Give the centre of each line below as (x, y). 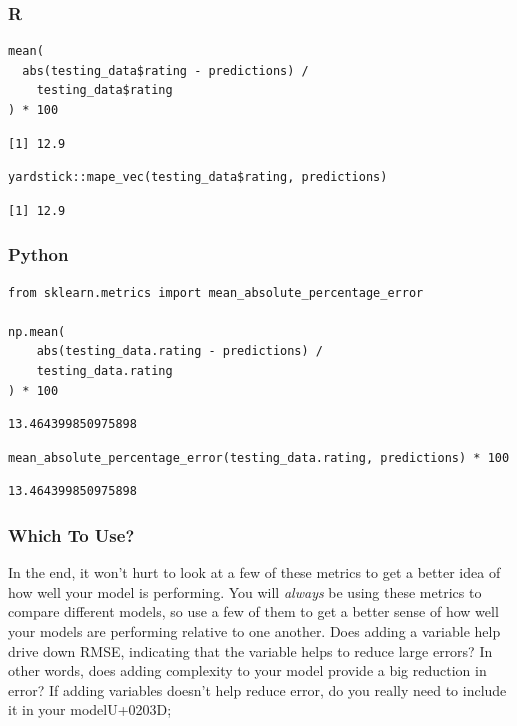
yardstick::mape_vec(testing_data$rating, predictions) (198, 177)
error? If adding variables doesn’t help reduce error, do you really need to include (257, 689)
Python (38, 254)
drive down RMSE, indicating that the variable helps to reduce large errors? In (250, 650)
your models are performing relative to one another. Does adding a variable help (254, 630)
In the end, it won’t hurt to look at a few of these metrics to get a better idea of (254, 572)
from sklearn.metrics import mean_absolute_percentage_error (216, 292)
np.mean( (37, 331)
